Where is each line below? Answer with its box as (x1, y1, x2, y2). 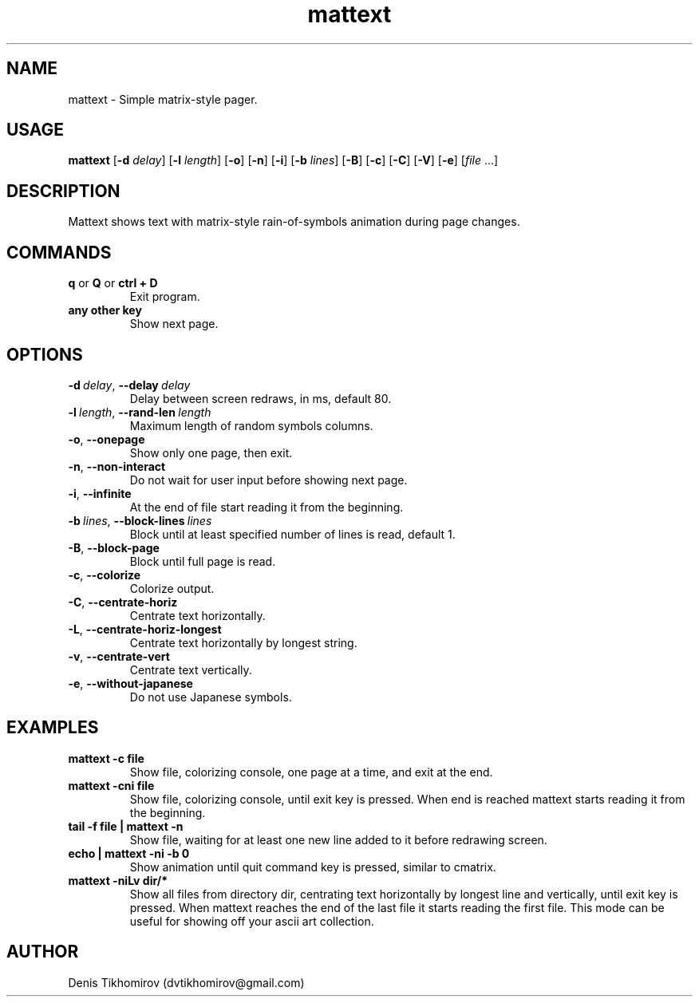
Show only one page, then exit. (129, 445, 293, 460)
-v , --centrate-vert (68, 649, 170, 663)
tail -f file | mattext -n (68, 819, 184, 833)
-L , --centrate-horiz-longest (68, 622, 222, 636)
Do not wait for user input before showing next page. (129, 472, 408, 487)
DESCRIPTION (6, 180, 120, 201)
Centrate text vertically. (129, 662, 252, 677)
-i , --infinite (68, 486, 132, 500)
